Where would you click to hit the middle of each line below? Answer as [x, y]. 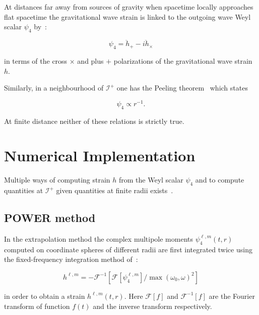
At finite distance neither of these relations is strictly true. [94, 121]
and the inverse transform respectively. [152, 306]
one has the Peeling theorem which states [182, 88]
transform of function [37, 306]
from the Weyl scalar [151, 180]
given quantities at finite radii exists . [115, 190]
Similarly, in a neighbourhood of [54, 88]
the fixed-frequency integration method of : [71, 259]
